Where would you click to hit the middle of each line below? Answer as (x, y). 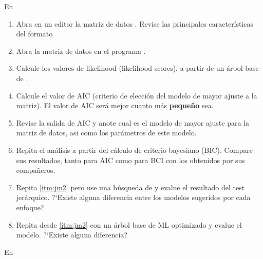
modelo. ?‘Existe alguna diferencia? (72, 235)
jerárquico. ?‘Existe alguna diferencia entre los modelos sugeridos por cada (133, 197)
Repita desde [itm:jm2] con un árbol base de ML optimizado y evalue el (129, 224)
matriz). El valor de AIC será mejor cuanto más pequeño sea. (115, 105)
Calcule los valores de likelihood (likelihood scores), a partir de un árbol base (137, 68)
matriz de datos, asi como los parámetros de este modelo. (106, 133)
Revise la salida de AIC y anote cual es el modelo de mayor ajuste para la (133, 122)
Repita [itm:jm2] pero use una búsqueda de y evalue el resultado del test (130, 187)
